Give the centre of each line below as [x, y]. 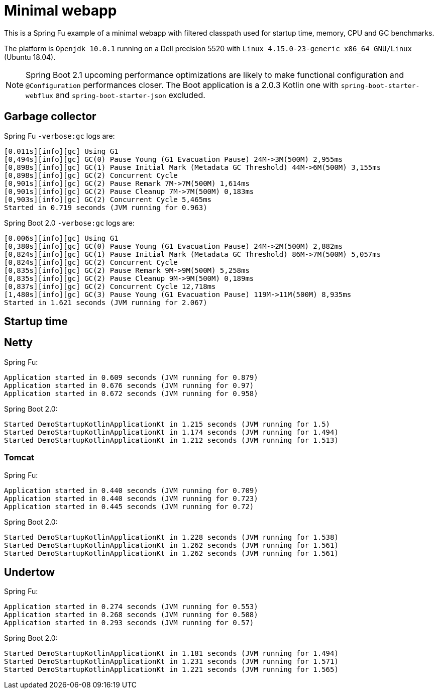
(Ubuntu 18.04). [30, 57]
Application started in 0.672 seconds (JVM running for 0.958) [131, 393]
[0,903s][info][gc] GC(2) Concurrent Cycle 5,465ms [108, 199]
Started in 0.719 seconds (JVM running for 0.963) [106, 207]
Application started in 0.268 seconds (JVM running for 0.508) [131, 615]
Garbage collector [50, 117]
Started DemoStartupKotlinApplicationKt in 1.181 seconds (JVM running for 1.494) [171, 654]
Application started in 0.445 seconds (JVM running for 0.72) [129, 506]
